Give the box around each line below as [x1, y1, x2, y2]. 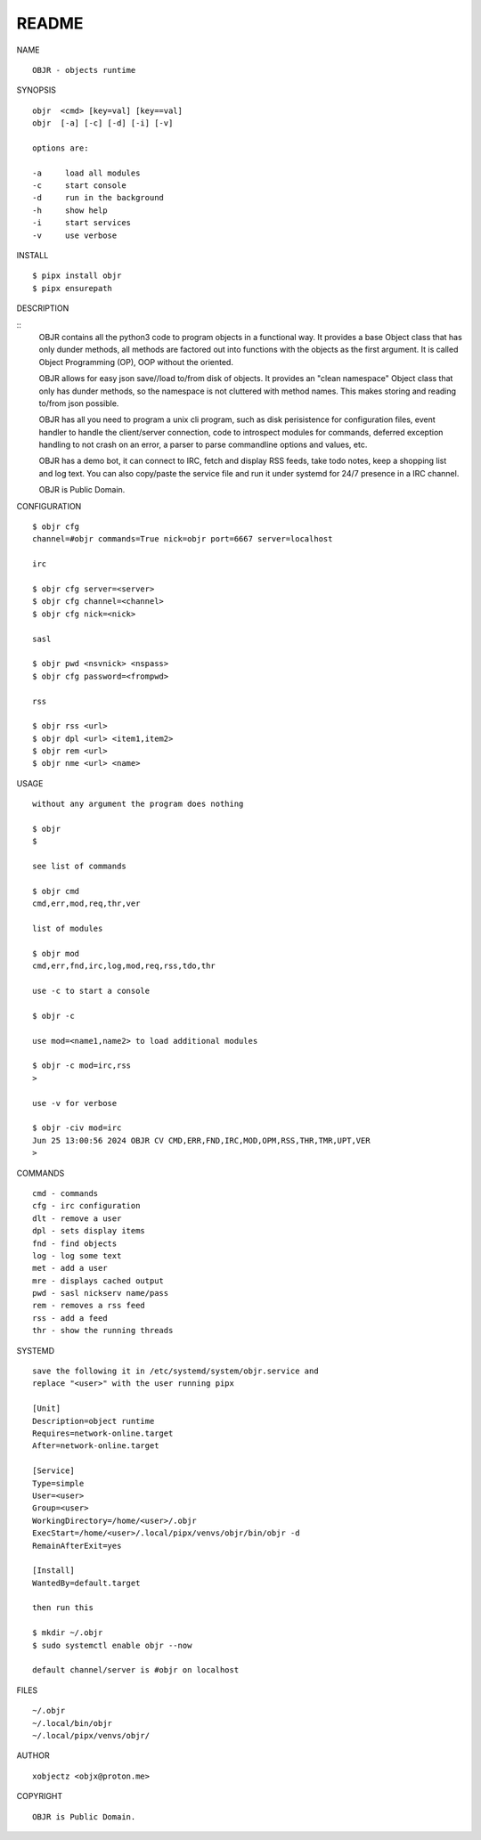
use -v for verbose [32, 1098, 118, 1108]
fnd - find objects [32, 1238, 118, 1249]
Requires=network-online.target [32, 1429, 174, 1438]
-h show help [32, 205, 108, 216]
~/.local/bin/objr [32, 1718, 113, 1728]
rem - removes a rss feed [32, 1300, 146, 1311]
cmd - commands [32, 1188, 99, 1198]
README [16, 13, 84, 33]
